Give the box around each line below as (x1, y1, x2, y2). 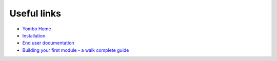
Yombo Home (22, 26, 51, 32)
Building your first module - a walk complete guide (22, 47, 129, 53)
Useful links (9, 8, 62, 19)
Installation (22, 32, 46, 38)
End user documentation (22, 40, 74, 46)
